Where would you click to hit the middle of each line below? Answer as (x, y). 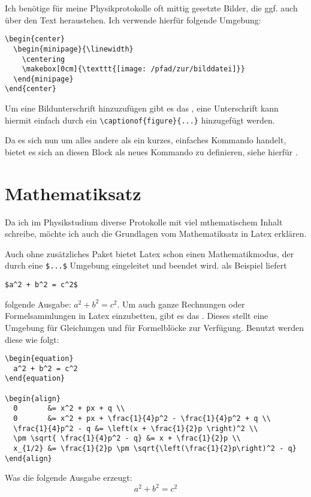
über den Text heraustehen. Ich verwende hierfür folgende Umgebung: (133, 19)
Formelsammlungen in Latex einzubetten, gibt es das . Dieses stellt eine (137, 316)
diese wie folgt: (32, 339)
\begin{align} (33, 398)
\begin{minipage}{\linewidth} (73, 49)
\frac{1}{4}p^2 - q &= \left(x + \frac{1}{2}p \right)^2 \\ (136, 428)
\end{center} (31, 89)
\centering (43, 59)
